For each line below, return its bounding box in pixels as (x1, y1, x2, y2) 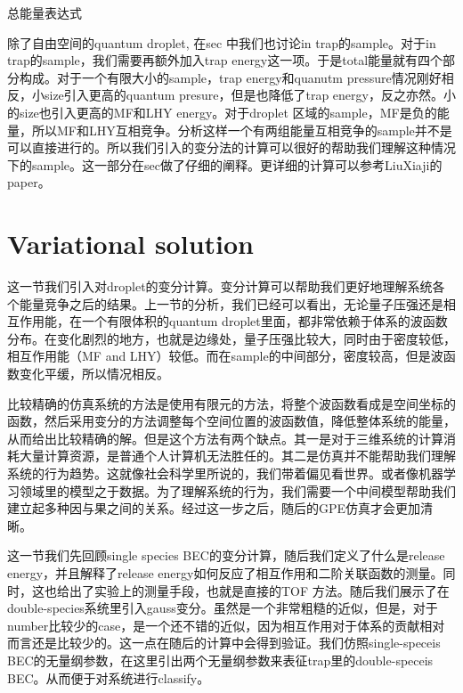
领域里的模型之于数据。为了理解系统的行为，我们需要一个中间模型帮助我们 (19, 481, 456, 500)
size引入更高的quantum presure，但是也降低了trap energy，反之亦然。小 (44, 86, 456, 104)
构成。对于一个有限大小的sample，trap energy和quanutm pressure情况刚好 (19, 68, 442, 86)
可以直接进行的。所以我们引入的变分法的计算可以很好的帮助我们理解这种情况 (7, 138, 456, 157)
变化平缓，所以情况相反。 (19, 364, 169, 383)
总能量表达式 (7, 4, 82, 21)
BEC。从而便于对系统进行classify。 (7, 668, 210, 687)
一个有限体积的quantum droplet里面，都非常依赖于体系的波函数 (81, 312, 448, 330)
